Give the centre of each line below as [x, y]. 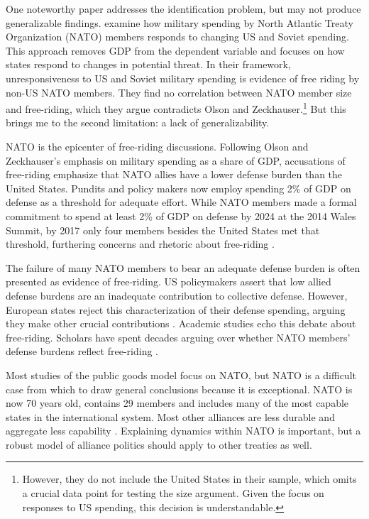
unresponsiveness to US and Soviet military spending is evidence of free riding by [183, 78]
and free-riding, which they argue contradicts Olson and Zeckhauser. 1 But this [176, 108]
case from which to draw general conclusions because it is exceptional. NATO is [179, 389]
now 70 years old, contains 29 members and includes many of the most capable [177, 403]
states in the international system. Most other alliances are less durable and [170, 416]
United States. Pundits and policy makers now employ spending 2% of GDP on [178, 188]
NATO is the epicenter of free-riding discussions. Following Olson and [157, 146]
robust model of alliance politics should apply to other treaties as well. [159, 444]
